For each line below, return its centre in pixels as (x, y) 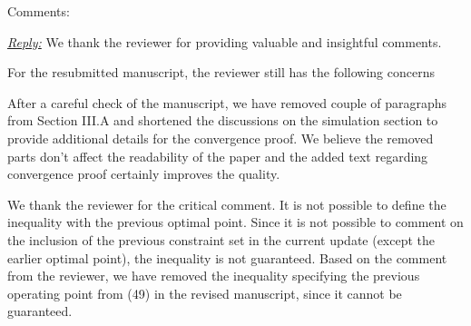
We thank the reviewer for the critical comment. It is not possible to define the (227, 204)
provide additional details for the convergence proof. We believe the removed (221, 138)
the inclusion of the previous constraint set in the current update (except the (221, 239)
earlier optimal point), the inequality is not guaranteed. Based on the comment (227, 257)
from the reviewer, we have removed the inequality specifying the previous (214, 276)
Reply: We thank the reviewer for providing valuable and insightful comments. (225, 41)
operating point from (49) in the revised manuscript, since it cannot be (205, 293)
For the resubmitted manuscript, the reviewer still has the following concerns (221, 72)
